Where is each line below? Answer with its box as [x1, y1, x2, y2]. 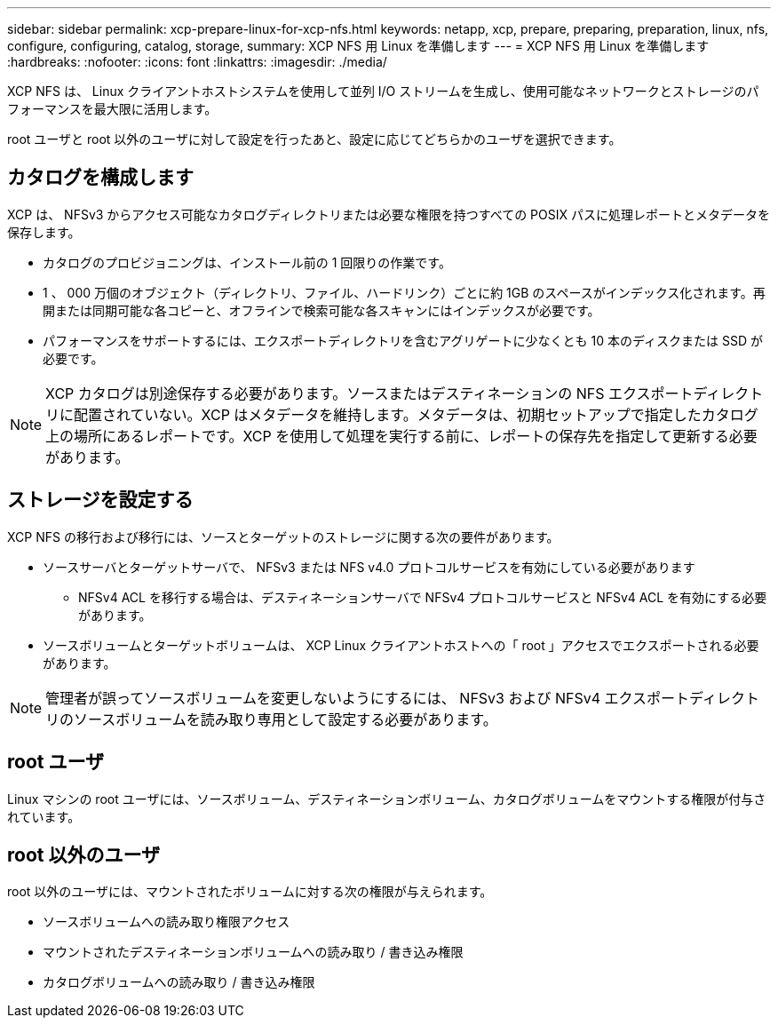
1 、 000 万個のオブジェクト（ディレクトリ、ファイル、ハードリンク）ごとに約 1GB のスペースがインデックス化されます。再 [43, 284, 766, 300]
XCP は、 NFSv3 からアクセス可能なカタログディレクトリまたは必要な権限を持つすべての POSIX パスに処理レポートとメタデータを [7, 206, 770, 222]
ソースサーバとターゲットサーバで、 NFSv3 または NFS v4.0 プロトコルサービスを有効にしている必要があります [43, 559, 695, 575]
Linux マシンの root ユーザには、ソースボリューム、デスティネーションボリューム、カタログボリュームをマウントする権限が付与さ [7, 791, 766, 806]
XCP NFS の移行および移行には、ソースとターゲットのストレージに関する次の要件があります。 [7, 528, 560, 544]
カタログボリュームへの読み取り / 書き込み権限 [43, 974, 315, 990]
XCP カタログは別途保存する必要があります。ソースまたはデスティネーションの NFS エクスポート [45, 384, 694, 402]
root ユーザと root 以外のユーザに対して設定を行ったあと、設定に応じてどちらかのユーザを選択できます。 [7, 131, 622, 147]
